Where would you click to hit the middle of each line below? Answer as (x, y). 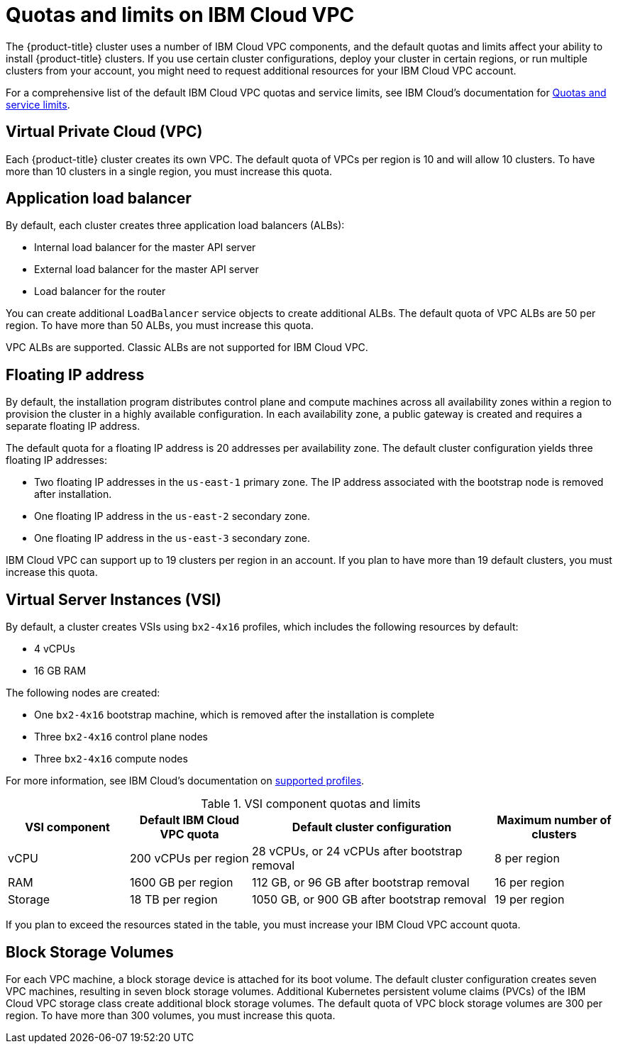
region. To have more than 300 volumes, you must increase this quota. (171, 1015)
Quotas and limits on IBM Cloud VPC (180, 15)
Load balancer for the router (100, 292)
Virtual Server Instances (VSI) (114, 599)
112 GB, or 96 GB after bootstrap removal (361, 883)
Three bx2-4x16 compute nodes (111, 759)
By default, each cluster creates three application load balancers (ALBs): (175, 226)
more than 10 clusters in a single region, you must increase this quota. (169, 171)
